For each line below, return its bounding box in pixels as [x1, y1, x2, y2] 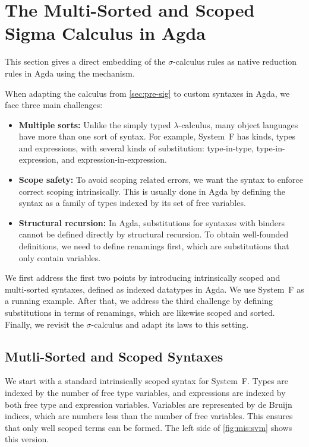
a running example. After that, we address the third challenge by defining [5, 294, 273, 307]
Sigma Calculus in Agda [5, 21, 206, 45]
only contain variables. [18, 251, 101, 264]
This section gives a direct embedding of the [5, 55, 166, 68]
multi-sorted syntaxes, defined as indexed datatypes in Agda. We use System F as [5, 283, 304, 295]
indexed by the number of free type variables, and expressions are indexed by [5, 386, 286, 398]
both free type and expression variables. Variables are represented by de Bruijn [5, 398, 292, 410]
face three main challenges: [5, 99, 103, 111]
